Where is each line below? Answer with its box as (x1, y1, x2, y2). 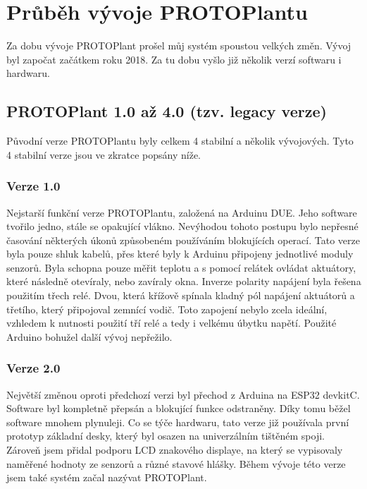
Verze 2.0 (6, 359, 61, 377)
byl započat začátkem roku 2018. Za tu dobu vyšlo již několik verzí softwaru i (6, 52, 342, 66)
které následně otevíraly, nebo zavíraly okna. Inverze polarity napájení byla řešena (6, 274, 361, 289)
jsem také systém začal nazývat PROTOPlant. (6, 470, 207, 485)
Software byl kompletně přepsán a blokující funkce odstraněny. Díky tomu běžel (6, 401, 351, 416)
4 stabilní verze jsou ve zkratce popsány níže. (6, 147, 201, 162)
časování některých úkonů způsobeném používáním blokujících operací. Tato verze (6, 232, 360, 247)
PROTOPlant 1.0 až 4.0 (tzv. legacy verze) (6, 100, 327, 122)
